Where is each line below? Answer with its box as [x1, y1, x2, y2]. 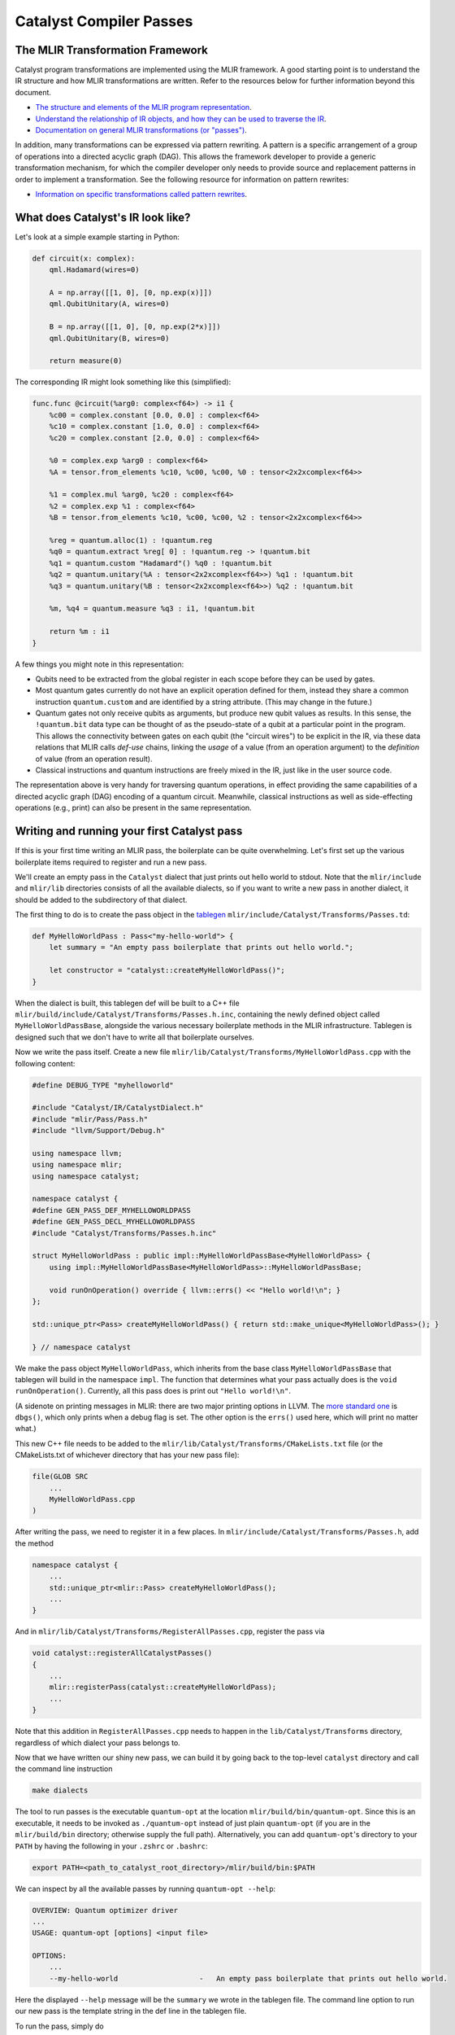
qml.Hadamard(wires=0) [49, 265, 140, 274]
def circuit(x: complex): [32, 253, 136, 263]
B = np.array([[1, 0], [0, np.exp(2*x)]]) [49, 322, 221, 331]
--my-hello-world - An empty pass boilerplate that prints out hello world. [49, 1974, 448, 1983]
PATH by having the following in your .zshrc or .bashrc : [15, 1840, 208, 1851]
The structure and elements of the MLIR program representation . [35, 103, 252, 112]
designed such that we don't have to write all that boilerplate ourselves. [15, 1032, 255, 1042]
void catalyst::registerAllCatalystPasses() [32, 1648, 213, 1658]
